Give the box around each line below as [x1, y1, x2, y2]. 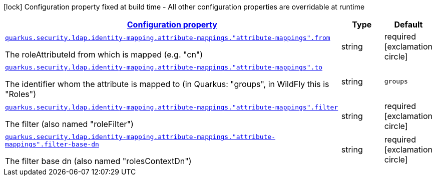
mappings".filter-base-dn [5, 140, 99, 148]
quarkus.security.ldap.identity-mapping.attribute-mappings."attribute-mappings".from [5, 33, 330, 41]
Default [394, 19, 423, 29]
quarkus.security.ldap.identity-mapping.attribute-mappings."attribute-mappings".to [5, 63, 322, 71]
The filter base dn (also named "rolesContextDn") [5, 156, 192, 166]
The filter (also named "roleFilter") [5, 118, 134, 129]
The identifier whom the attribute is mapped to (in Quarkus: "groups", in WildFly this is [5, 79, 329, 89]
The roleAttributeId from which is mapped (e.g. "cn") [5, 49, 203, 59]
